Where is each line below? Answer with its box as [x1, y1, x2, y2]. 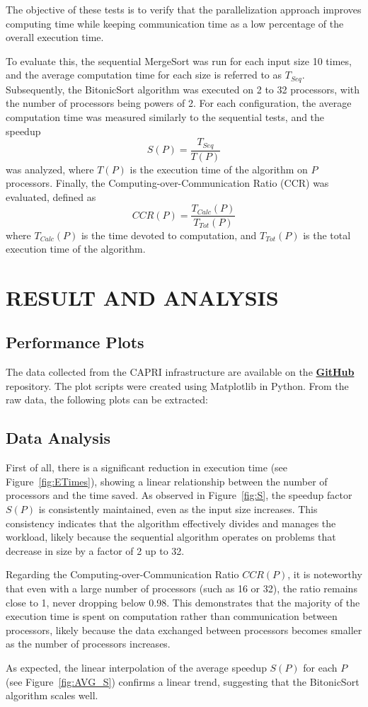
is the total [303, 227, 351, 242]
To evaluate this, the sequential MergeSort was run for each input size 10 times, [6, 53, 352, 68]
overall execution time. [6, 30, 104, 45]
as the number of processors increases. [6, 636, 171, 651]
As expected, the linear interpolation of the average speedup [6, 660, 267, 674]
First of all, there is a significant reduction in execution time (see [6, 460, 288, 475]
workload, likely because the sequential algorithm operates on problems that [6, 529, 336, 544]
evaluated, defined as [6, 189, 96, 204]
